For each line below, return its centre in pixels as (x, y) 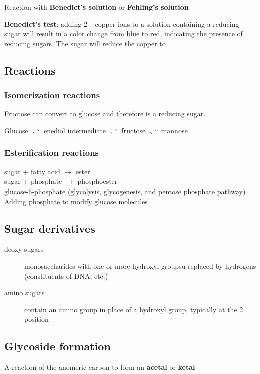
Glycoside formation (57, 346)
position (36, 319)
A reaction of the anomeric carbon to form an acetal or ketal (100, 367)
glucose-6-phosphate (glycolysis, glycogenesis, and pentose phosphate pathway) (125, 191)
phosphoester (97, 181)
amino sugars (24, 293)
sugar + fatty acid (32, 171)
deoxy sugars (24, 249)
